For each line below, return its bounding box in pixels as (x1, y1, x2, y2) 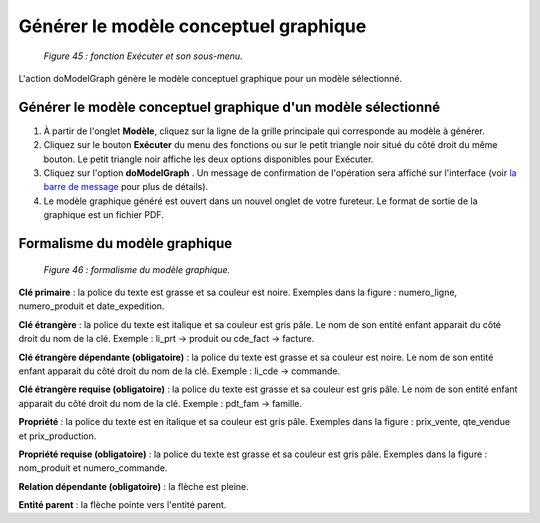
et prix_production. (18, 430, 97, 442)
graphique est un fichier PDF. (43, 209, 164, 221)
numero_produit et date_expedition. (18, 300, 165, 312)
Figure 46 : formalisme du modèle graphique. (43, 263, 231, 275)
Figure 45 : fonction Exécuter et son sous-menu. (43, 50, 244, 62)
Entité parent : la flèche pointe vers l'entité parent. (18, 499, 227, 511)
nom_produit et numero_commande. (18, 462, 168, 474)
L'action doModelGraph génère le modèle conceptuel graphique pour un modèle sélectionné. (18, 72, 403, 84)
